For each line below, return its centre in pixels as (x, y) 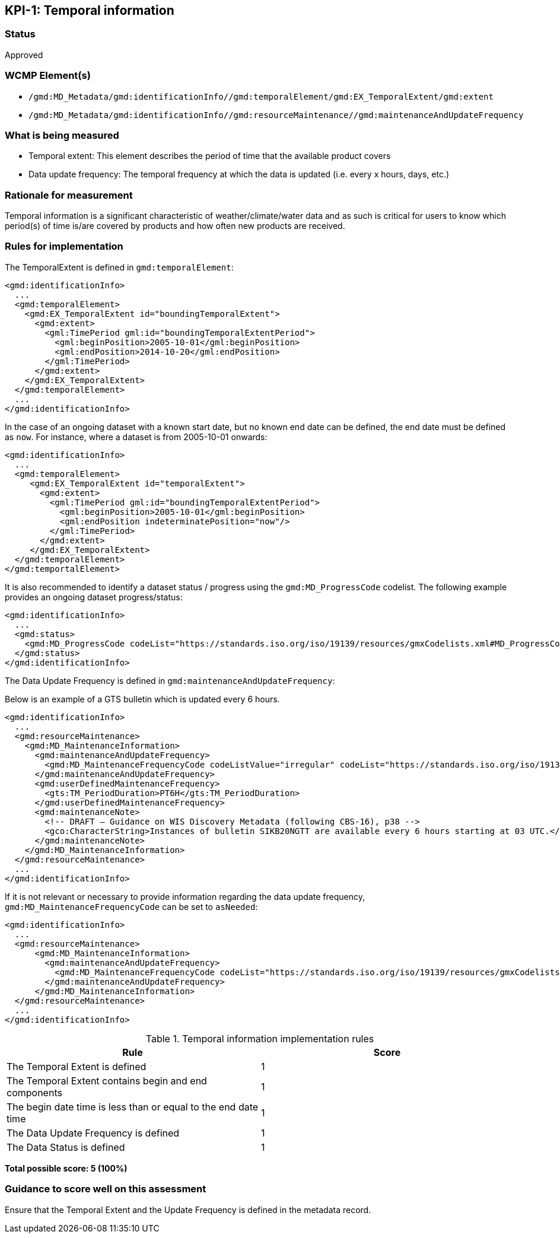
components (34, 1092)
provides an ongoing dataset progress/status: (94, 597)
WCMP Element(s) (48, 76)
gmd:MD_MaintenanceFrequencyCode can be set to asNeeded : (131, 906)
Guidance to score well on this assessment (106, 1189)
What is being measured (62, 135)
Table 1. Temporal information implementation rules (260, 1038)
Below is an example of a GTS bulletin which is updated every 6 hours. (142, 699)
